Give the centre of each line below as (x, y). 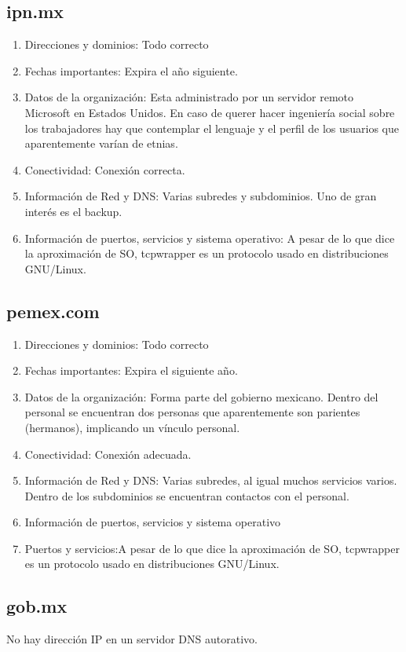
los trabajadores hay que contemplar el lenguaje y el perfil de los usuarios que (212, 128)
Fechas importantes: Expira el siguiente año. (131, 370)
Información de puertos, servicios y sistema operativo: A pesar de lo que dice (210, 238)
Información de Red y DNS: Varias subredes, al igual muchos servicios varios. (211, 480)
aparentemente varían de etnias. (101, 143)
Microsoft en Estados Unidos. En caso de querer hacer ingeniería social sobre (210, 112)
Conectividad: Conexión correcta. (105, 169)
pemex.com (53, 311)
